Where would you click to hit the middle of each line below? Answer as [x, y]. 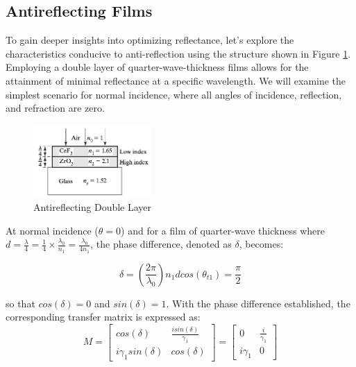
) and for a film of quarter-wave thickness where [223, 230]
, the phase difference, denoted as [161, 244]
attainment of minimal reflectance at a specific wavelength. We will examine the [176, 80]
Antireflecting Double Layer [93, 207]
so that [20, 303]
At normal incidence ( [52, 230]
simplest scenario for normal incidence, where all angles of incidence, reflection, [174, 94]
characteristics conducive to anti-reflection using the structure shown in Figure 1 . [178, 53]
